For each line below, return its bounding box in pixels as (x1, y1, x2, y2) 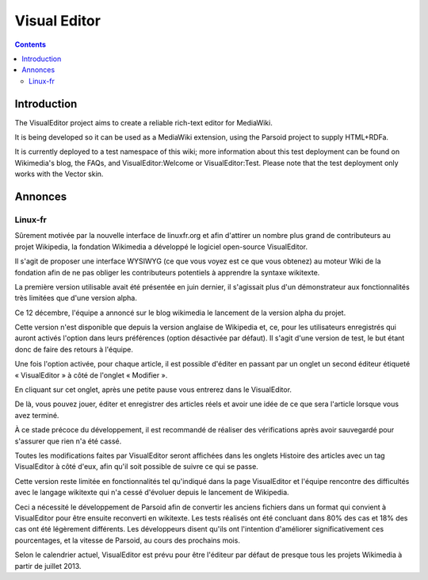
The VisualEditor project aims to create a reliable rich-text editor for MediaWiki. (14, 117, 273, 127)
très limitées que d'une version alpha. (14, 294, 138, 303)
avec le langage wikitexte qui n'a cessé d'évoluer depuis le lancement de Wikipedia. (14, 488, 289, 497)
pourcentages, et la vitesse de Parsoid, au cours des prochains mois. (14, 536, 241, 545)
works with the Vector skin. (14, 169, 104, 179)
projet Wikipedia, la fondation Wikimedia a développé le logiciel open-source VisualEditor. (14, 242, 308, 252)
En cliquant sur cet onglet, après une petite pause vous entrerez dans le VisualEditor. (14, 385, 292, 394)
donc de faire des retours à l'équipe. (14, 344, 134, 354)
